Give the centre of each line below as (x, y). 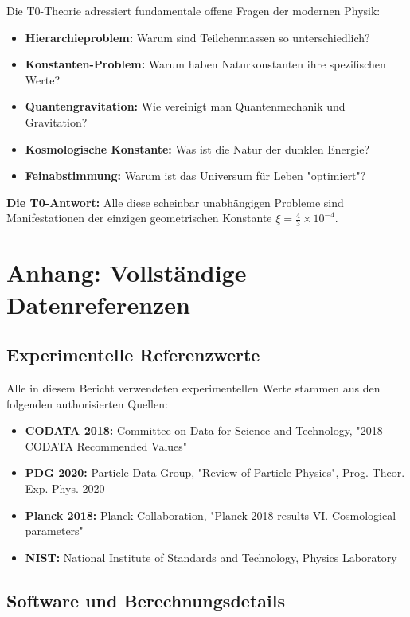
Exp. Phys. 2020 (65, 488)
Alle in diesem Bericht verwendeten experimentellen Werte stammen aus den (193, 387)
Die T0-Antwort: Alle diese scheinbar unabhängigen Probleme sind (175, 202)
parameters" (54, 531)
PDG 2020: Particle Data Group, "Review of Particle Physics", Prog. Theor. (215, 473)
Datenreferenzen (99, 304)
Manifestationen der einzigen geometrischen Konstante (139, 218)
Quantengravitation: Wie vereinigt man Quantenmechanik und (185, 106)
